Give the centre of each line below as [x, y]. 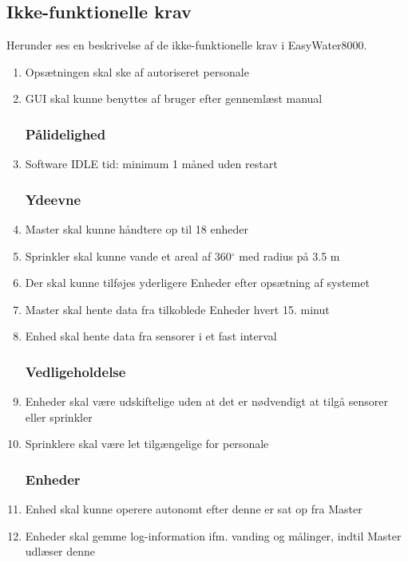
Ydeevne [53, 199]
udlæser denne [60, 551]
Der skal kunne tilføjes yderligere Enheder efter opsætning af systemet [197, 283]
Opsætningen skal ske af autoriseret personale [137, 71]
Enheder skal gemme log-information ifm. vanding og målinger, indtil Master [213, 535]
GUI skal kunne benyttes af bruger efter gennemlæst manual [174, 98]
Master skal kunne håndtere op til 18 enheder [137, 229]
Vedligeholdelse [75, 371]
